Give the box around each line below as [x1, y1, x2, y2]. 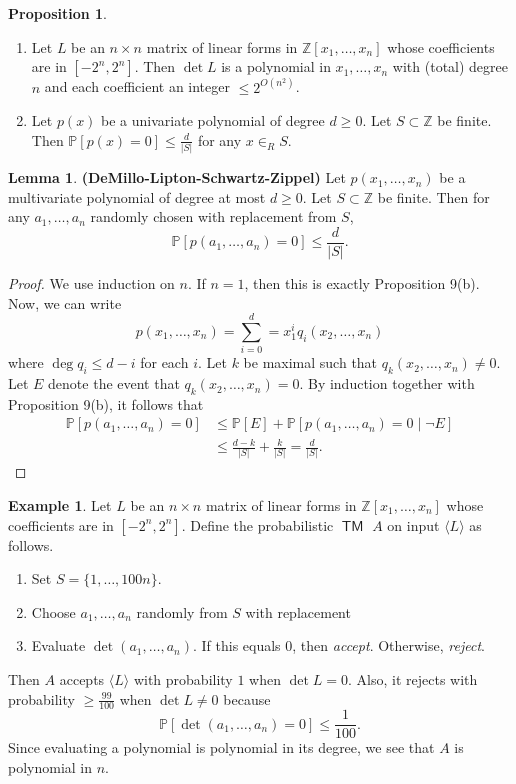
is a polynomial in [221, 56, 331, 77]
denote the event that [48, 373, 180, 394]
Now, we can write [8, 292, 122, 313]
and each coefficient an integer [44, 76, 230, 97]
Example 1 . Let [8, 494, 112, 515]
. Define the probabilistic [181, 514, 334, 535]
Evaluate [31, 635, 86, 656]
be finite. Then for [377, 186, 490, 207]
